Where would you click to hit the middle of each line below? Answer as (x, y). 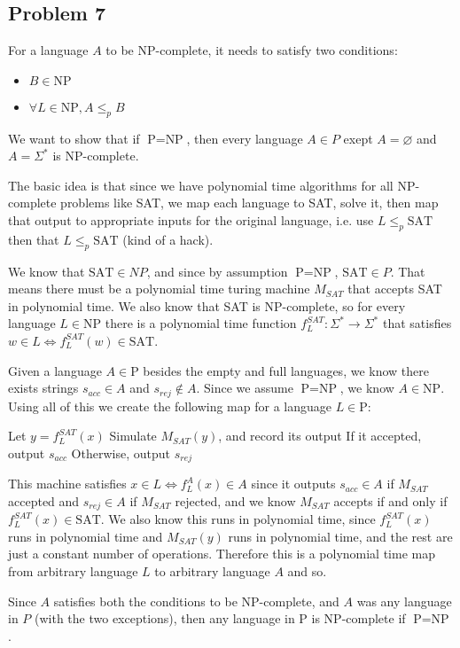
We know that (47, 271)
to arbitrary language (212, 571)
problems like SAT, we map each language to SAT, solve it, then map (249, 203)
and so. (307, 571)
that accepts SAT (395, 289)
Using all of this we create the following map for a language (170, 406)
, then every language (245, 138)
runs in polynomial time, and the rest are (340, 536)
